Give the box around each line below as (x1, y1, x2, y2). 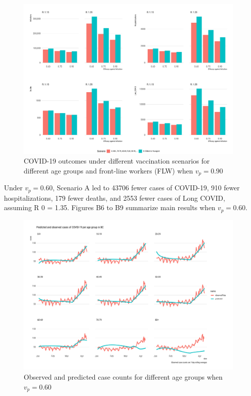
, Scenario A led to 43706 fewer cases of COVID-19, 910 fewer (52, 182, 240, 193)
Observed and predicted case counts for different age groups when (24, 372, 223, 382)
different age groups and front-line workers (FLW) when (24, 165, 193, 175)
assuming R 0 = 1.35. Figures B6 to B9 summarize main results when (4, 202, 215, 213)
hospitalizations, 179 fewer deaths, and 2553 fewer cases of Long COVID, (4, 192, 225, 203)
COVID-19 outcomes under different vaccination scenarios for (24, 156, 210, 166)
